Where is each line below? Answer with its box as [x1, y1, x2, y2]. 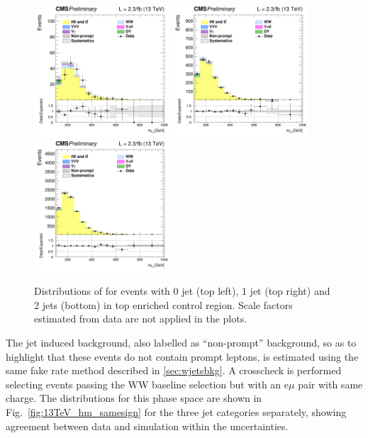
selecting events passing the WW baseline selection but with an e [6, 376, 289, 391]
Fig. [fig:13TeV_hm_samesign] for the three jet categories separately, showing [6, 405, 347, 419]
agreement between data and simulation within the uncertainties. [6, 418, 289, 433]
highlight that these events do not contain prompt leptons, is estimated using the [6, 349, 359, 364]
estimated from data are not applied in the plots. [34, 311, 247, 326]
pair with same [298, 376, 363, 391]
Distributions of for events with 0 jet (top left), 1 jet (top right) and [34, 283, 330, 298]
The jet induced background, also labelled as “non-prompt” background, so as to [6, 335, 357, 350]
